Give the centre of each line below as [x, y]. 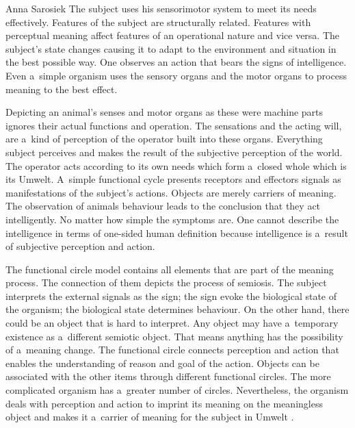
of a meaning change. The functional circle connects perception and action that [172, 350]
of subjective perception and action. [80, 246]
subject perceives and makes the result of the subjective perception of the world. [174, 152]
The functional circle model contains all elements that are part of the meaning [170, 269]
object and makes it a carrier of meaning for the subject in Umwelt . [150, 417]
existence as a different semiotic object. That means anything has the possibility [174, 336]
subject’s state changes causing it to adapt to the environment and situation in [171, 48]
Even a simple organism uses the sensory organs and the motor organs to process [176, 75]
